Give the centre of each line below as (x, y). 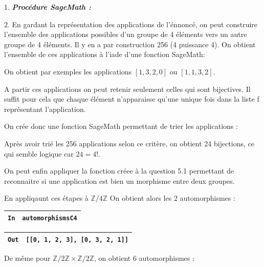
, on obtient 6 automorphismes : (144, 258)
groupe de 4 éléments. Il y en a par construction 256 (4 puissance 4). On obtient (130, 44)
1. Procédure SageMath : (48, 7)
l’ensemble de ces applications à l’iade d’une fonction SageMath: (105, 54)
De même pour (27, 258)
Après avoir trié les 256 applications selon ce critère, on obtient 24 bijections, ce (129, 143)
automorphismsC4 (50, 218)
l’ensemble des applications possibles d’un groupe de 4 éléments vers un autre (126, 34)
